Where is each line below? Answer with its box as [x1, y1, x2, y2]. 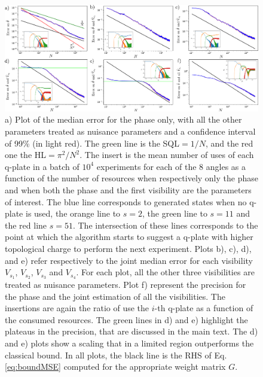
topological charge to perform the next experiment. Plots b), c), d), [5, 242, 252, 254]
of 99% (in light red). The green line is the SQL [5, 136, 180, 149]
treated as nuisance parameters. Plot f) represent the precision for [5, 278, 246, 290]
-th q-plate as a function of [154, 302, 253, 314]
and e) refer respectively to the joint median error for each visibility [5, 254, 253, 266]
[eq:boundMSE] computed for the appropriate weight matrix [5, 360, 226, 373]
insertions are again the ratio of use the [5, 302, 149, 314]
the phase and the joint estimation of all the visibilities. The [5, 290, 225, 302]
